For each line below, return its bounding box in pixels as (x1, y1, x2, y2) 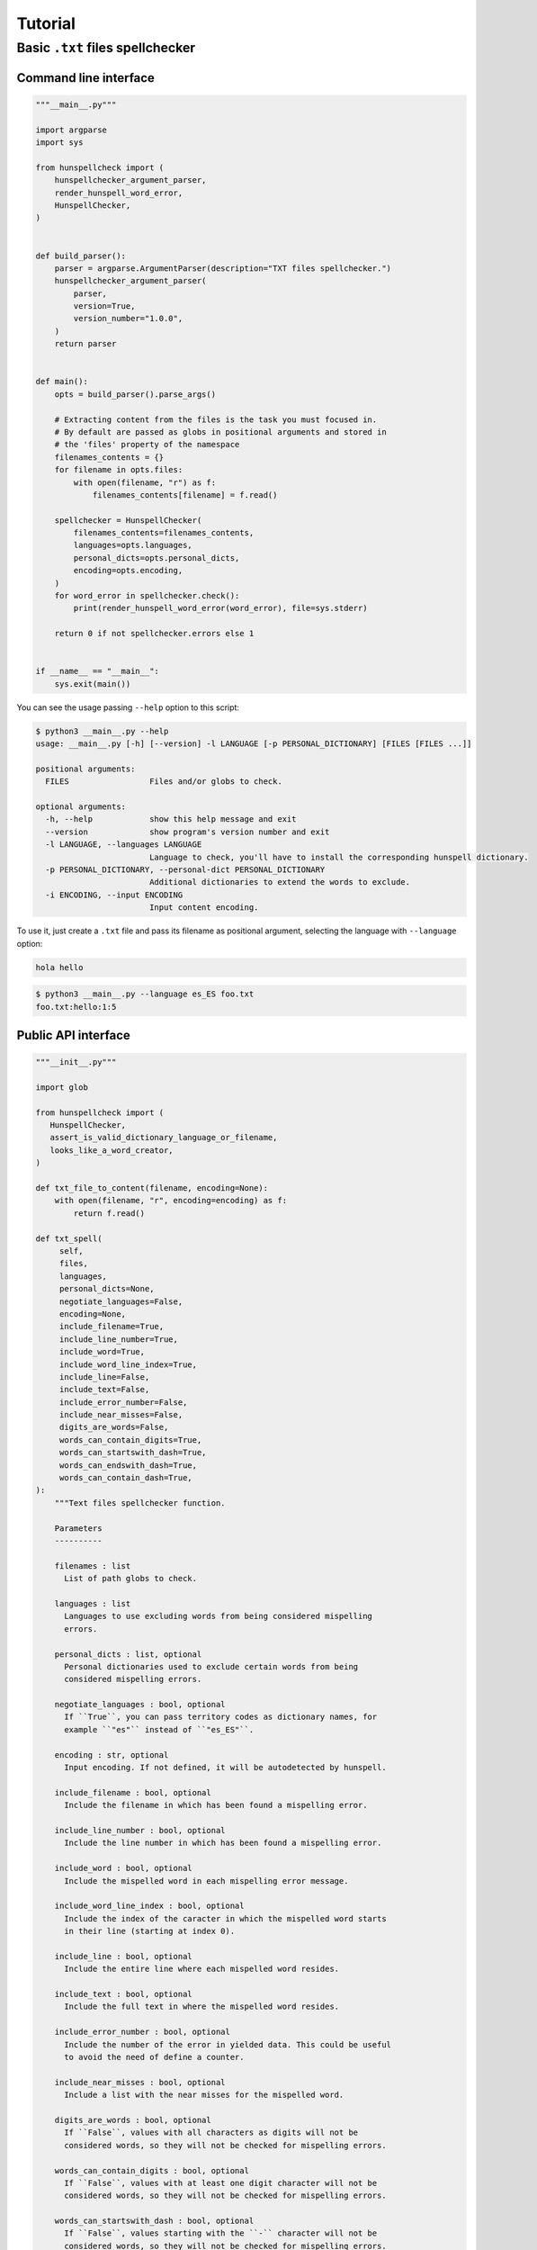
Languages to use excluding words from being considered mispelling (64, 1611, 373, 1622)
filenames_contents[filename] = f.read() (92, 490, 278, 499)
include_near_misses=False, (58, 1409, 183, 1420)
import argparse (35, 124, 108, 135)
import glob (35, 1082, 89, 1093)
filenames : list (54, 1561, 131, 1570)
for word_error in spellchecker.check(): (54, 590, 240, 601)
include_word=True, (58, 1346, 146, 1357)
